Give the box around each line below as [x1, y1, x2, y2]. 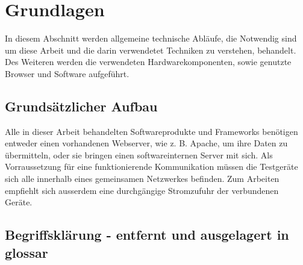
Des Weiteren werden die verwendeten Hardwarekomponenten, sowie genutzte [5, 55, 292, 68]
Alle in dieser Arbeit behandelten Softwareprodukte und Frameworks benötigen [5, 125, 298, 137]
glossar [5, 243, 48, 261]
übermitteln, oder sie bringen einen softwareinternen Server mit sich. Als [5, 148, 273, 161]
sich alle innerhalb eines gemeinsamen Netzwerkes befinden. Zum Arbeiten [5, 172, 280, 185]
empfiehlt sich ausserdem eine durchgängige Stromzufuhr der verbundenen [5, 184, 279, 196]
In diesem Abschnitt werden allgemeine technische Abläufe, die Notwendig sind [5, 32, 297, 45]
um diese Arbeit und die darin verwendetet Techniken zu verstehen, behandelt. [5, 43, 296, 56]
